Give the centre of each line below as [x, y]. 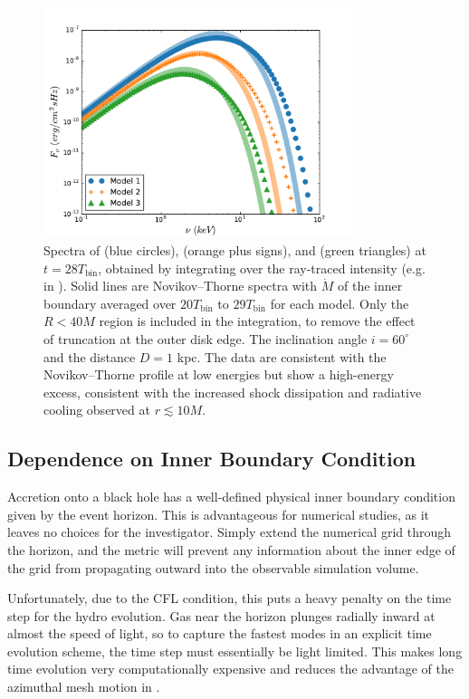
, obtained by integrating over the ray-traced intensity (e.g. [262, 268]
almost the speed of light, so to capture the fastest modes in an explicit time [220, 633]
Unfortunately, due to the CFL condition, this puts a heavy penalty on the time [230, 598]
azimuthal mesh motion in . [84, 687]
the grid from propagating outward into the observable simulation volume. [213, 567]
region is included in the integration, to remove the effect [257, 321]
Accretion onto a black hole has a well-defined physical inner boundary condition [231, 497]
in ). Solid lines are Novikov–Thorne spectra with [181, 286]
